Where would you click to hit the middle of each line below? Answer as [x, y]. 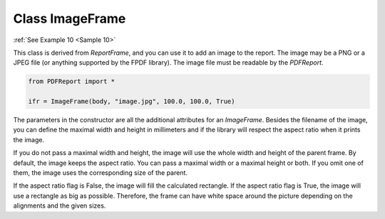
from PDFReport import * [72, 81]
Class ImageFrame [70, 18]
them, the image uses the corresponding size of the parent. [101, 173]
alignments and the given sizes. [60, 205]
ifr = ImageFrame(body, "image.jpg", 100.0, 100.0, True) [132, 102]
